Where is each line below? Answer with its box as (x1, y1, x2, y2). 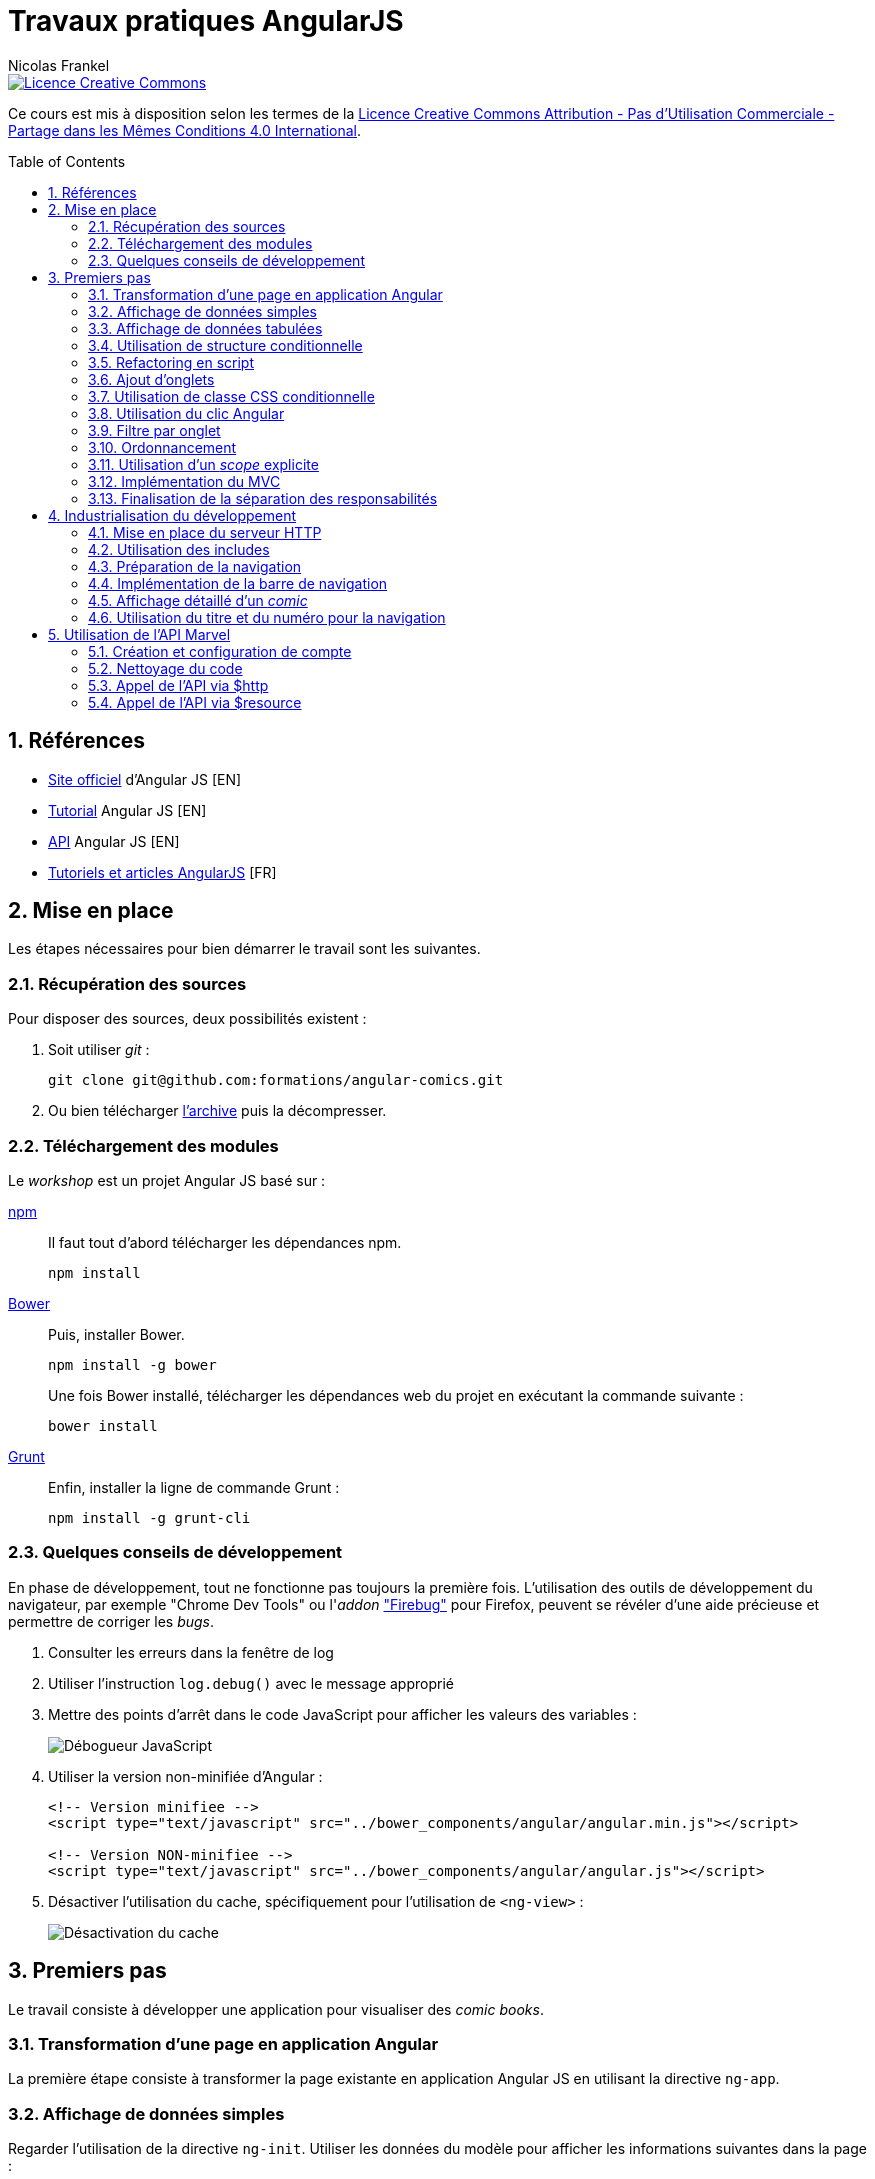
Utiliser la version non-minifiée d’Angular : (48, 1767, 323, 1785)
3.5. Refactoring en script (88, 353, 254, 371)
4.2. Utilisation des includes (88, 540, 270, 558)
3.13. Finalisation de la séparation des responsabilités (88, 489, 438, 507)
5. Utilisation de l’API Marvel (48, 625, 231, 643)
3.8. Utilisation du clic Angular (88, 404, 285, 422)
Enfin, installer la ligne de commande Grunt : (48, 1478, 340, 1496)
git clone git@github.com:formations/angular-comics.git (48, 1072, 504, 1089)
